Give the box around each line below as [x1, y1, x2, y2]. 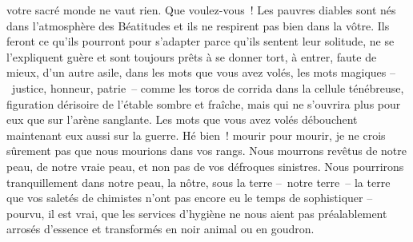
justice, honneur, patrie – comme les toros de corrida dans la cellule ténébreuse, [11, 79, 404, 96]
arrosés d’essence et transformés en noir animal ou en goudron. [6, 220, 315, 237]
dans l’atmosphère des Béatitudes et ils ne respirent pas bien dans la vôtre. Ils [6, 17, 390, 34]
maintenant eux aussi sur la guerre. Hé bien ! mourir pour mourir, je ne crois [6, 126, 386, 143]
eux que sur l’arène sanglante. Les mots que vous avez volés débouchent [6, 111, 358, 128]
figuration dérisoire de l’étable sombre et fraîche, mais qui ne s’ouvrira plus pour [6, 95, 401, 112]
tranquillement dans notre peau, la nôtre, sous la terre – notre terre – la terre [6, 173, 391, 190]
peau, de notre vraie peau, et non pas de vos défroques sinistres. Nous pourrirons [6, 157, 404, 174]
